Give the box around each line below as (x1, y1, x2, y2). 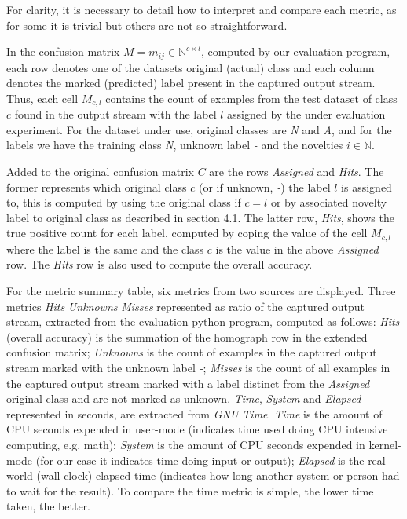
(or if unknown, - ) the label (198, 178, 331, 195)
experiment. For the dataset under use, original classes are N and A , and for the (6, 121, 392, 137)
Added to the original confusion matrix (6, 163, 194, 180)
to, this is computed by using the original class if (6, 194, 241, 210)
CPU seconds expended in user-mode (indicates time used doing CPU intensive (6, 421, 388, 437)
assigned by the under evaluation (227, 106, 386, 122)
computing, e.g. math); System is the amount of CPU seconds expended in (6, 437, 365, 453)
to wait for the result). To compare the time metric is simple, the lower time (6, 482, 374, 499)
